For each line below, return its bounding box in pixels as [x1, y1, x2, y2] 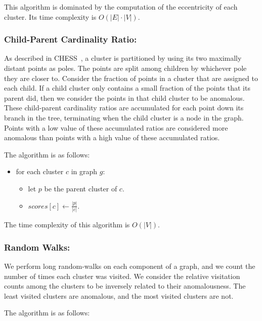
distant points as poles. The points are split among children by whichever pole [4, 63, 247, 73]
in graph [71, 166, 98, 177]
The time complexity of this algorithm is [4, 219, 130, 230]
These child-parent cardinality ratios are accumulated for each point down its [4, 102, 244, 113]
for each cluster [16, 166, 64, 177]
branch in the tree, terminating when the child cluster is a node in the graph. [4, 112, 244, 123]
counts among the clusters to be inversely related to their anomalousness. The [4, 280, 246, 291]
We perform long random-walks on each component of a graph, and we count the [4, 260, 255, 271]
